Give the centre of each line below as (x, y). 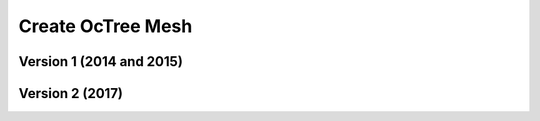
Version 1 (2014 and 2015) (101, 61)
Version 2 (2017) (71, 93)
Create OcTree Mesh (105, 26)
